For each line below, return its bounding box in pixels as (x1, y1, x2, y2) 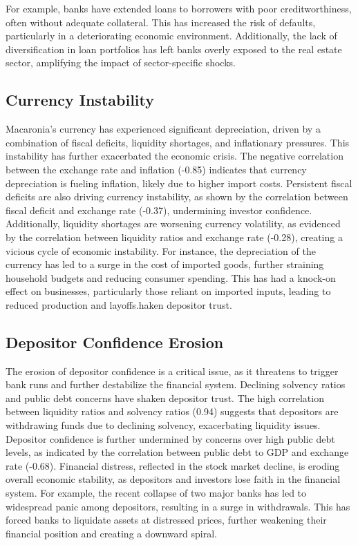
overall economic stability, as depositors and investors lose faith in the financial (6, 472, 341, 486)
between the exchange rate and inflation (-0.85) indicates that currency (6, 162, 307, 176)
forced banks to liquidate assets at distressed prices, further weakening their (6, 513, 327, 527)
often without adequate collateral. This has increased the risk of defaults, (6, 15, 316, 29)
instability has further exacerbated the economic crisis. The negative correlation (6, 149, 343, 163)
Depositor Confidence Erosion (6, 331, 224, 352)
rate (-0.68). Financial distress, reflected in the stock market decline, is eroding (6, 458, 340, 472)
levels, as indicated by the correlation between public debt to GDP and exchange (6, 445, 349, 459)
